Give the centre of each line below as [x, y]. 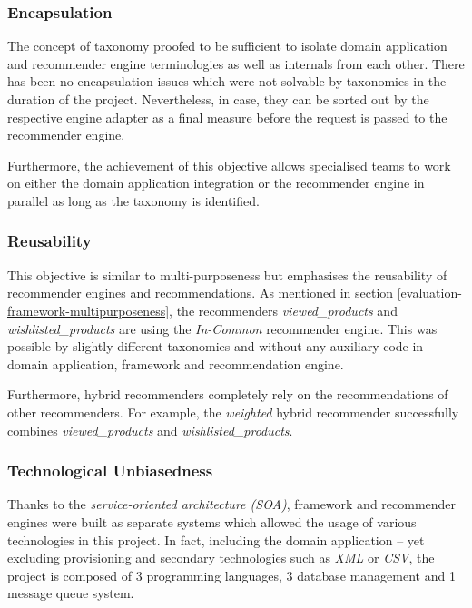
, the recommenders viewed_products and [283, 310]
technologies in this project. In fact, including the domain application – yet [216, 539]
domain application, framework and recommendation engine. [176, 363]
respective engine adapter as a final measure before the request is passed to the [227, 117]
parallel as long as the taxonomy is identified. [133, 200]
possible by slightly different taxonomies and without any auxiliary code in [216, 346]
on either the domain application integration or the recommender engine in [216, 183]
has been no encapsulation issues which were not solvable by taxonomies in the [227, 81]
